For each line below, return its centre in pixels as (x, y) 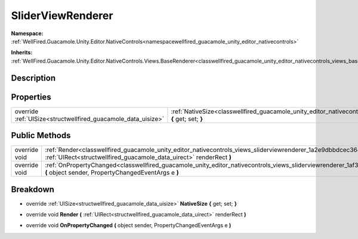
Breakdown (33, 189)
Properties (31, 97)
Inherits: (22, 52)
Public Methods (41, 136)
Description (33, 78)
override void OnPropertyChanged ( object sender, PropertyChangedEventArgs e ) (129, 225)
